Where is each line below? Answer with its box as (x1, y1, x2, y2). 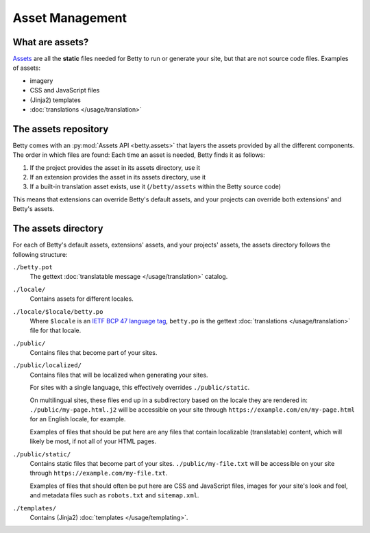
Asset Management (12, 10, 127, 25)
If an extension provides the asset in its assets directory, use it (29, 173, 206, 182)
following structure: (12, 250, 68, 258)
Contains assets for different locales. (29, 295, 134, 303)
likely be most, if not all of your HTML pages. (29, 437, 157, 445)
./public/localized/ (12, 362, 82, 369)
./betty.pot (12, 263, 53, 271)
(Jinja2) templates (29, 96, 82, 104)
